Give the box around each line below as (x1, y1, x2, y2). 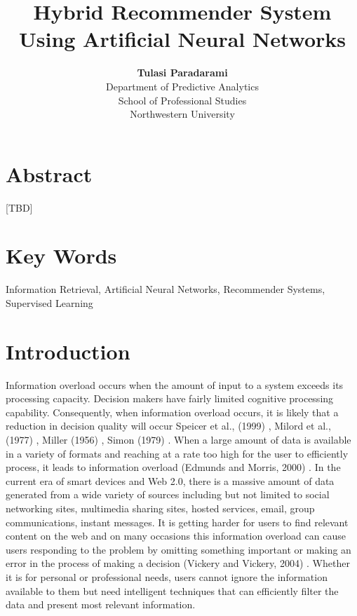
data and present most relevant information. (6, 597, 196, 612)
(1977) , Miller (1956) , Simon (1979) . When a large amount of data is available (6, 432, 351, 447)
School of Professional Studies (118, 93, 247, 107)
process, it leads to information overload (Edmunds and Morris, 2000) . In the (6, 460, 341, 474)
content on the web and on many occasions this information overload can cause (6, 528, 346, 543)
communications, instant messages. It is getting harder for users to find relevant (6, 514, 349, 529)
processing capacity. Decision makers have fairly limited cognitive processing (6, 391, 334, 406)
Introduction (6, 336, 130, 365)
